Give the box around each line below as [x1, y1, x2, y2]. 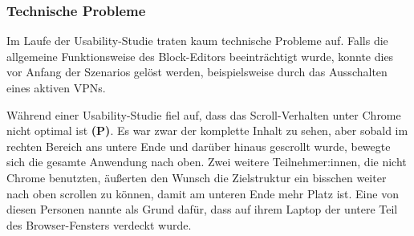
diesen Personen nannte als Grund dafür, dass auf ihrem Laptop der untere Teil [6, 201, 398, 218]
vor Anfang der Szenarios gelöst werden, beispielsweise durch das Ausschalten [6, 63, 388, 80]
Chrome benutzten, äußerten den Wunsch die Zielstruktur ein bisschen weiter [6, 169, 387, 185]
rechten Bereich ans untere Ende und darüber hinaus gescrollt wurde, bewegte [6, 137, 391, 154]
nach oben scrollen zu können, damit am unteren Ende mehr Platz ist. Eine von [6, 185, 399, 201]
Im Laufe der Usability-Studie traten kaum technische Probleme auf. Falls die [6, 32, 388, 49]
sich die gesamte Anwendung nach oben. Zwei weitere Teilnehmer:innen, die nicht [6, 153, 407, 170]
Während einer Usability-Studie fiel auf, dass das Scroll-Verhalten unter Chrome [6, 106, 401, 123]
